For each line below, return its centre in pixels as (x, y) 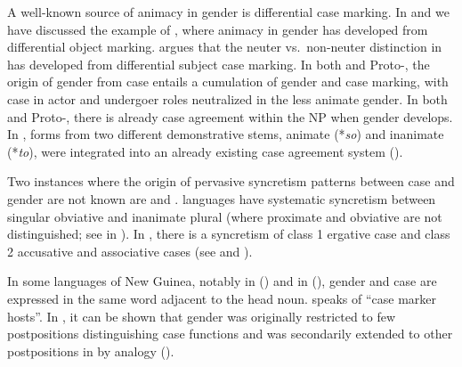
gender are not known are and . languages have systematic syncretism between (222, 198)
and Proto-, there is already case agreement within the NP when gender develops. (230, 116)
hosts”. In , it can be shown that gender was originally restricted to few (202, 316)
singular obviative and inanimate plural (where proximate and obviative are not (225, 216)
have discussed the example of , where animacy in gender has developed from (218, 29)
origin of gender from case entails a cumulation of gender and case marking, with (228, 82)
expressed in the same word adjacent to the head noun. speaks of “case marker (222, 298)
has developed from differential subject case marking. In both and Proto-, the (219, 64)
